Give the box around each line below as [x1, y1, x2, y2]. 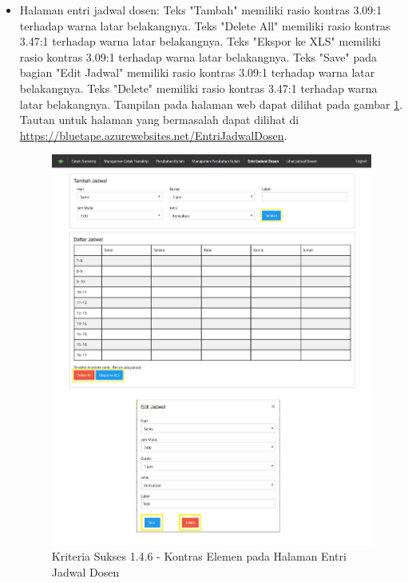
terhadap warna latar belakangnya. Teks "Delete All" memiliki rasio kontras [19, 17, 390, 34]
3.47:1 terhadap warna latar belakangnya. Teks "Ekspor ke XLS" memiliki [19, 33, 381, 50]
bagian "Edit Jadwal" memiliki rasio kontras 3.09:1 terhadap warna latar [19, 64, 375, 81]
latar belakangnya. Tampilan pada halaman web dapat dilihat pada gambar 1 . [19, 95, 403, 112]
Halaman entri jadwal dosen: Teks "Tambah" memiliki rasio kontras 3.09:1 [19, 2, 382, 18]
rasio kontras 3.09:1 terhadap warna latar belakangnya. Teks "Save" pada [19, 48, 378, 65]
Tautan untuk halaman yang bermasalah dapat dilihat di [19, 111, 299, 128]
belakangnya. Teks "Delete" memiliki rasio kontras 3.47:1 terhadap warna [19, 79, 378, 96]
